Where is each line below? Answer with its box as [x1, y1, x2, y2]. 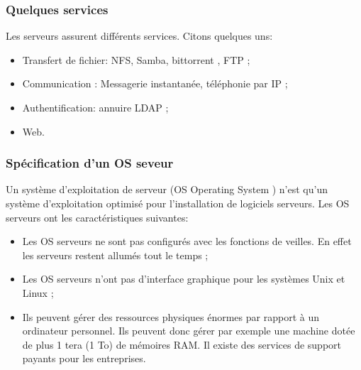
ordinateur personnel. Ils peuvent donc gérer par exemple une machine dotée [22, 323, 355, 338]
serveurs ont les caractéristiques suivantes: [6, 210, 189, 224]
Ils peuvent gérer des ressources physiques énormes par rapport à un [22, 309, 319, 324]
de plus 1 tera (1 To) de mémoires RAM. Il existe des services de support [22, 337, 341, 352]
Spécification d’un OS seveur [6, 154, 174, 172]
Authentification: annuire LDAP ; [22, 100, 169, 114]
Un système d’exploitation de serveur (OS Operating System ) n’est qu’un [6, 182, 328, 197]
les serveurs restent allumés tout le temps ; [22, 247, 209, 262]
